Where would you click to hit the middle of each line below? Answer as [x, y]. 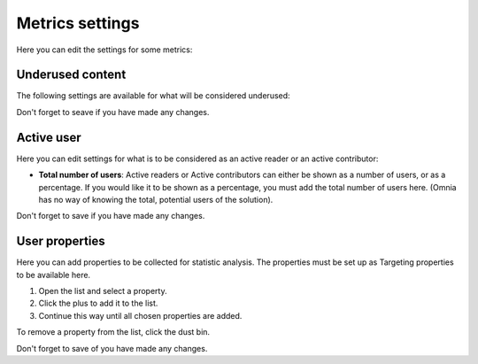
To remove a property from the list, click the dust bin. [113, 332]
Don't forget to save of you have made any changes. [112, 348]
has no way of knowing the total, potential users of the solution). [156, 199]
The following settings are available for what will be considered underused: [154, 96]
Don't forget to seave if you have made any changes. [113, 112]
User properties [61, 241]
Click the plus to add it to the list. [98, 303]
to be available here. [54, 275]
